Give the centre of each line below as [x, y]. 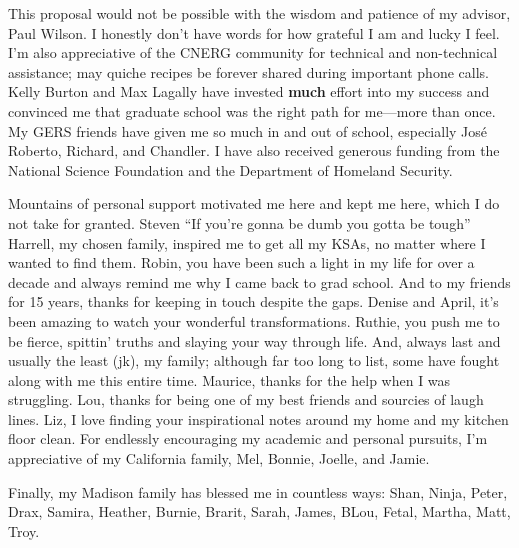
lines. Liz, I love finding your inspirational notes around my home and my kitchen [258, 418]
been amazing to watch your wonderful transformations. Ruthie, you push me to [254, 320]
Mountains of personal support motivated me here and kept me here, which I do [254, 203]
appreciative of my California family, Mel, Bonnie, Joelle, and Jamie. [219, 458]
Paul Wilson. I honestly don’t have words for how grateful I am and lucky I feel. [254, 32]
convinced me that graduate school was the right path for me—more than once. [252, 110]
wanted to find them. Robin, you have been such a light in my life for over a [241, 262]
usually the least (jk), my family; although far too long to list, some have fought [254, 360]
